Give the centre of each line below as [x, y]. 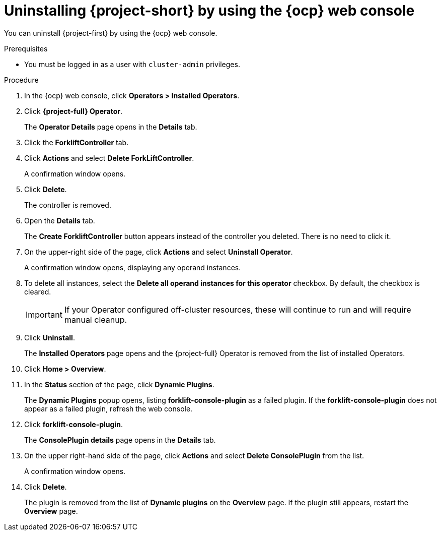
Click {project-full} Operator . [73, 111]
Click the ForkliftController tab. [77, 142]
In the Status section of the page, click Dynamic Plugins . [119, 384]
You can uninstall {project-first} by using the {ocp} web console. [111, 33]
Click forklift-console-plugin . [73, 424]
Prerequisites [26, 48]
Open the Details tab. [60, 220]
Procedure [21, 80]
